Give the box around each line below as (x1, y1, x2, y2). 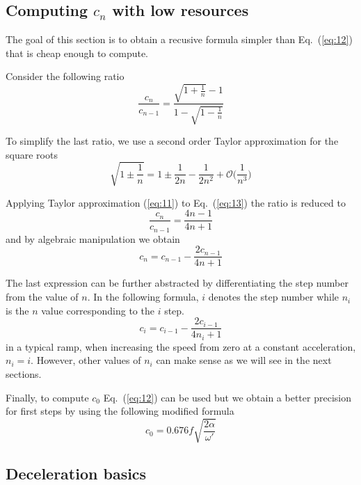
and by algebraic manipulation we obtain (6, 231, 180, 246)
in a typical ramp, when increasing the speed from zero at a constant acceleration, (6, 339, 356, 353)
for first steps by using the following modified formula (6, 404, 234, 418)
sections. (6, 366, 42, 381)
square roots (6, 147, 58, 161)
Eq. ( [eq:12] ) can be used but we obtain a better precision (103, 390, 351, 404)
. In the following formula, (87, 289, 199, 304)
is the (6, 303, 29, 317)
